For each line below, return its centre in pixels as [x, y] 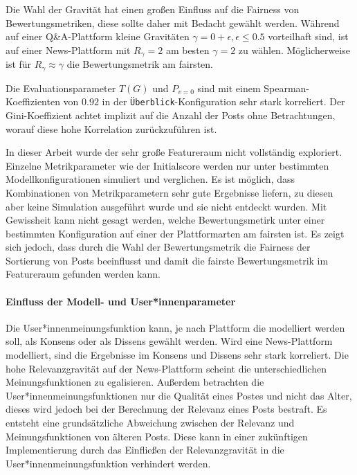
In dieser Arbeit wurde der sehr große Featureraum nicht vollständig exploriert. [174, 152]
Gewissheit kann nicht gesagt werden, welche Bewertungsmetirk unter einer [165, 220]
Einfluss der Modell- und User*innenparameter [121, 301]
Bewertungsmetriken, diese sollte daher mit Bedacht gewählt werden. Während [173, 23]
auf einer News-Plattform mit [68, 50]
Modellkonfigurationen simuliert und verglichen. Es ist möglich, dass [150, 179]
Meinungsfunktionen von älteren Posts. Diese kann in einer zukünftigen [157, 436]
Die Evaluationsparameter [61, 88]
